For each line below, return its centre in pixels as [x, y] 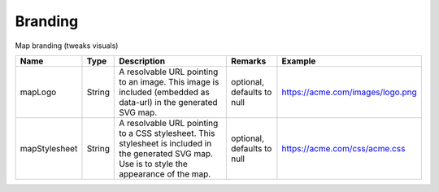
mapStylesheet [49, 148]
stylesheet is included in [165, 143]
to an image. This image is [169, 81]
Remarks [248, 61]
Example [299, 61]
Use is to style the [154, 164]
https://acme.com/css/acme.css [343, 148]
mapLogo [38, 92]
